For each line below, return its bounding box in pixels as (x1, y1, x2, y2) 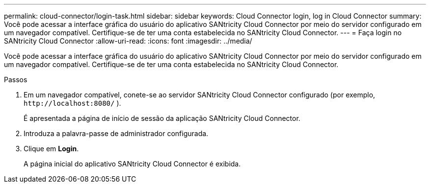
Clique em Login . (24, 144, 79, 153)
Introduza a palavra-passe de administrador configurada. (24, 129, 209, 138)
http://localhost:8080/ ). (24, 99, 121, 107)
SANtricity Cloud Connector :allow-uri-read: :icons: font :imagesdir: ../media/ (4, 37, 252, 45)
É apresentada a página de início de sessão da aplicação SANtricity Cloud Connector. (24, 114, 300, 122)
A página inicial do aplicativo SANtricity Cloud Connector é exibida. (24, 160, 241, 168)
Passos (4, 75, 27, 84)
